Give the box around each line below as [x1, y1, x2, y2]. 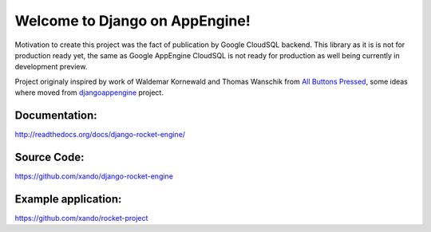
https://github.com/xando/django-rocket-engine [14, 171, 173, 181]
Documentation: [14, 108, 97, 122]
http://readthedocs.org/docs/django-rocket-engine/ [14, 130, 186, 140]
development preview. [14, 62, 88, 72]
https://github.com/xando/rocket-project [14, 213, 148, 222]
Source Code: [14, 150, 85, 163]
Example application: [14, 192, 122, 206]
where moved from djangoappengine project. [14, 88, 164, 97]
